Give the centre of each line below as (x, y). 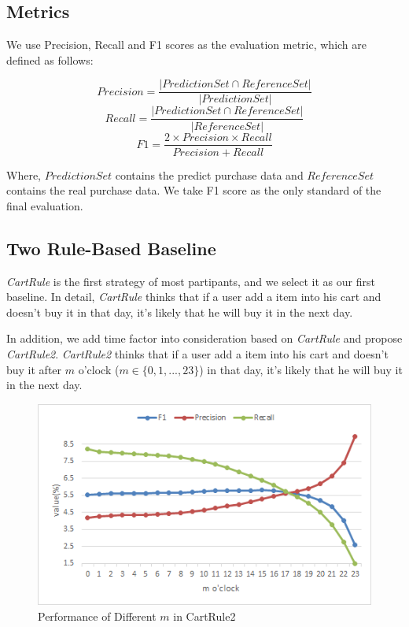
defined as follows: (50, 59)
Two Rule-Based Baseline (111, 248)
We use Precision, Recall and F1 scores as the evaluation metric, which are (187, 45)
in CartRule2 (204, 616)
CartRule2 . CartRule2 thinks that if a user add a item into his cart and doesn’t (197, 353)
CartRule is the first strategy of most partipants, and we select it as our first (191, 281)
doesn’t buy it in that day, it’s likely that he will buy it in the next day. (180, 312)
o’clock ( (99, 369)
